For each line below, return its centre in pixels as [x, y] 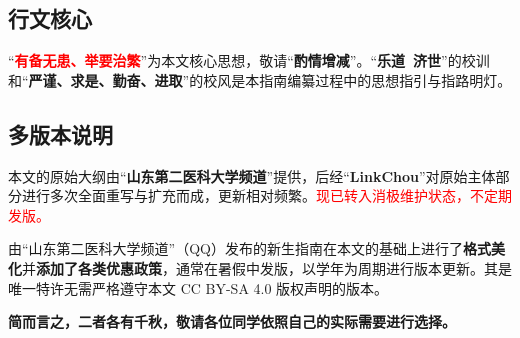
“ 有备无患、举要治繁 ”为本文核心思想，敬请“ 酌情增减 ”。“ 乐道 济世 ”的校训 [249, 60]
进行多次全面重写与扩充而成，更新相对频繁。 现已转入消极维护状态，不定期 [266, 195]
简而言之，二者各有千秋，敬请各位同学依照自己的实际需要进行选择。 [232, 321]
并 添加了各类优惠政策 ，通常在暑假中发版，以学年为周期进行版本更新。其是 [267, 267]
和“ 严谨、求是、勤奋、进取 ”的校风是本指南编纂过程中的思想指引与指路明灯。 [260, 79]
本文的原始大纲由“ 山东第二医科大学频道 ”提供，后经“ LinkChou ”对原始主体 [252, 175]
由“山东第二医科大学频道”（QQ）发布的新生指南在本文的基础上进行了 [235, 248]
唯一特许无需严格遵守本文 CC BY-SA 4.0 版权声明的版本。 [198, 287]
